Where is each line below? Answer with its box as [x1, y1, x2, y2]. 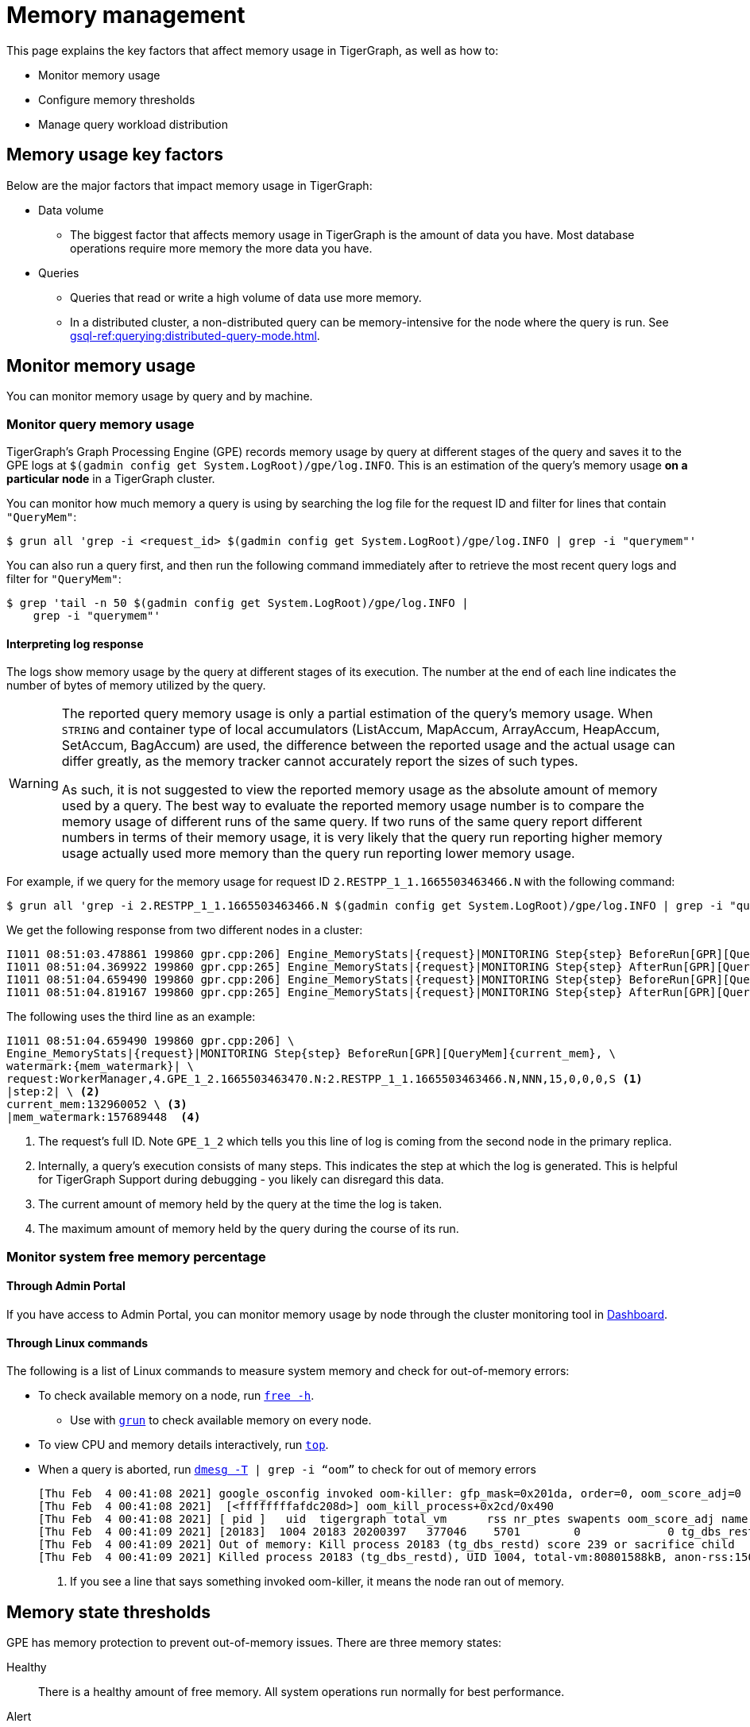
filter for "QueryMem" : [6, 572, 122, 586]
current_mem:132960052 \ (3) [6, 1098, 187, 1111]
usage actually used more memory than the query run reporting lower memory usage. [61, 845, 575, 862]
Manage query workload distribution [38, 117, 228, 131]
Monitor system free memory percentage [6, 1248, 266, 1265]
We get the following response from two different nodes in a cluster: [6, 923, 363, 937]
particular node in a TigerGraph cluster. [6, 472, 215, 486]
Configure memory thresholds [38, 92, 195, 106]
